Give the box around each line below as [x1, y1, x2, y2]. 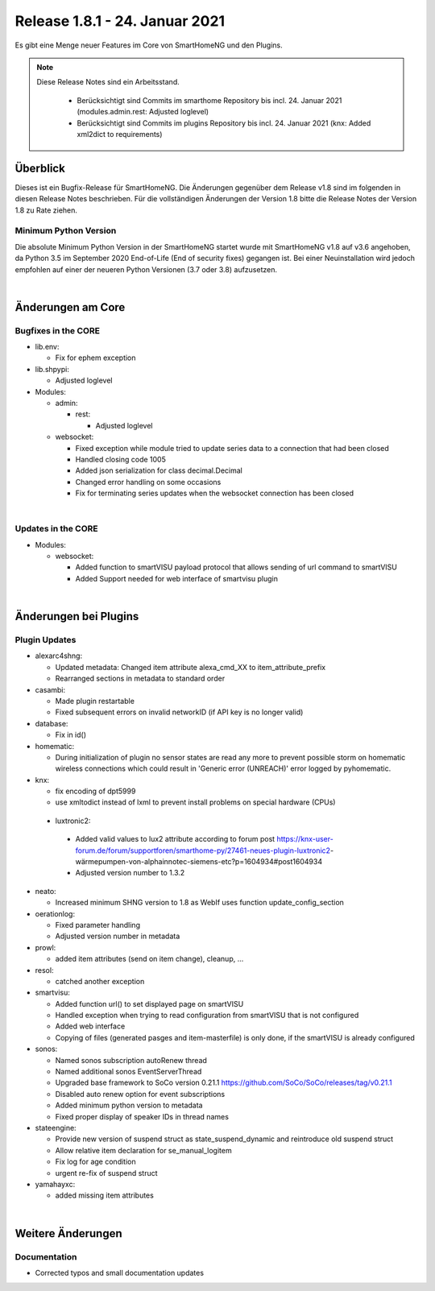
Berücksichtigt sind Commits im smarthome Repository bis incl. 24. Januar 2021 [77, 95, 342, 105]
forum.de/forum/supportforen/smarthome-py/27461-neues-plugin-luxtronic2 [75, 846, 330, 855]
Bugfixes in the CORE [14, 325, 101, 336]
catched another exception [55, 976, 145, 986]
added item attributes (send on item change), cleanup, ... [55, 954, 244, 964]
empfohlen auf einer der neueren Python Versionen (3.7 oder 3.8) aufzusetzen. [14, 264, 278, 274]
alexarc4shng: [35, 651, 83, 660]
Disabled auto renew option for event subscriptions [55, 1089, 226, 1099]
